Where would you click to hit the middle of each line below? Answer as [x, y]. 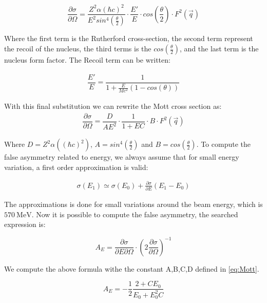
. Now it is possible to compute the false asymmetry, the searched [135, 214]
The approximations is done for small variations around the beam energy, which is [133, 204]
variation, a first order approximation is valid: [76, 167]
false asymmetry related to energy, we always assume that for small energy [122, 157]
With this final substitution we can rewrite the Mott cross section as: [113, 106]
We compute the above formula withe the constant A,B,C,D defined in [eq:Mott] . [132, 268]
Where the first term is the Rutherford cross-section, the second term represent [129, 38]
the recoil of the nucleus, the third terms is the [78, 48]
